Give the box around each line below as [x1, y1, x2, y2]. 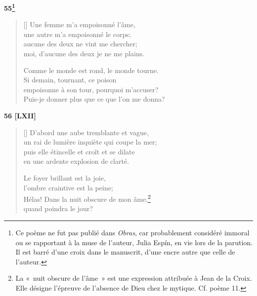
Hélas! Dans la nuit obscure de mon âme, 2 [23, 192, 151, 204]
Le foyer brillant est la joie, [23, 172, 106, 183]
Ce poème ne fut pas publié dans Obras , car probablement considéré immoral [15, 227, 250, 237]
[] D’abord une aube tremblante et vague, [23, 127, 149, 137]
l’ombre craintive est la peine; [23, 182, 113, 192]
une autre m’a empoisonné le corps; [23, 29, 131, 39]
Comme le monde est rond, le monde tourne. [23, 65, 159, 75]
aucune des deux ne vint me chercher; [23, 38, 137, 49]
